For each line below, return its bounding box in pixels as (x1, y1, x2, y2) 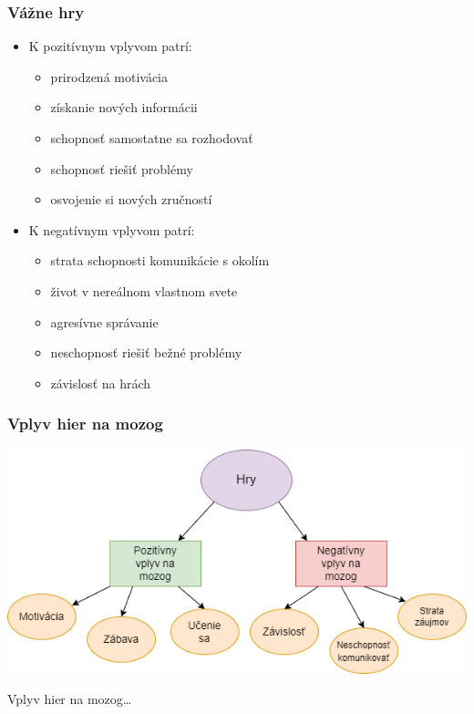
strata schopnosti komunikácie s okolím (50, 251, 270, 270)
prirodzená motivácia (50, 67, 169, 86)
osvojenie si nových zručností (50, 190, 212, 209)
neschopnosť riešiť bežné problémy (50, 343, 242, 362)
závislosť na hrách (50, 373, 151, 392)
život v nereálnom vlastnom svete (50, 281, 238, 300)
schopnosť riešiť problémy (50, 159, 193, 178)
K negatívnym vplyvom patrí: (28, 220, 195, 239)
